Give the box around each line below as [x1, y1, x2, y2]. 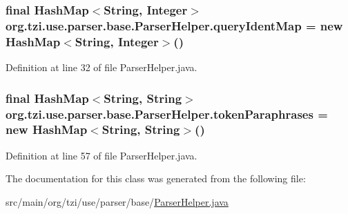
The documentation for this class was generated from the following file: [6, 171, 306, 186]
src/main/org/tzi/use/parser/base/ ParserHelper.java [6, 194, 229, 208]
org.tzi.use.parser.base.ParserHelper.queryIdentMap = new [6, 17, 343, 34]
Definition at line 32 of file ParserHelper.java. [6, 60, 197, 75]
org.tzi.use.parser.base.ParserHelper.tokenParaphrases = [6, 105, 328, 122]
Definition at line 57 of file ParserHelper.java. [6, 148, 197, 162]
